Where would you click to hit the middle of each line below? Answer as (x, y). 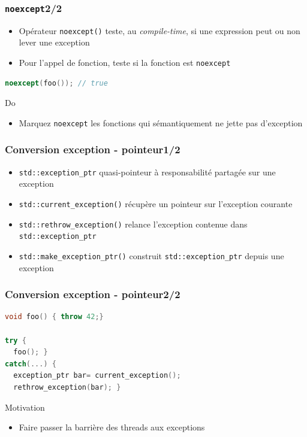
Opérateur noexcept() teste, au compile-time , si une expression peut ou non (159, 30)
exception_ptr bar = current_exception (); (97, 376)
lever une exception (54, 42)
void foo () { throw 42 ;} (54, 317)
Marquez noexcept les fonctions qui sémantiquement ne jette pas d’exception (161, 122)
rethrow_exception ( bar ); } (67, 387)
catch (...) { (31, 364)
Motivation (25, 407)
